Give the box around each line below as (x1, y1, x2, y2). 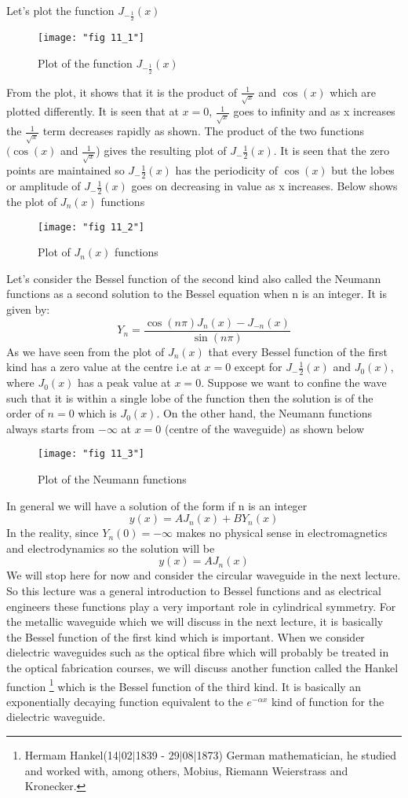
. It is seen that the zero (273, 142, 390, 159)
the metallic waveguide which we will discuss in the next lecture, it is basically (6, 613, 384, 630)
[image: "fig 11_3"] (38, 448, 145, 460)
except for (234, 359, 282, 375)
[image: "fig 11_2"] (38, 221, 145, 233)
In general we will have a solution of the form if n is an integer (6, 497, 308, 513)
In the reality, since (6, 524, 99, 541)
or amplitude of (6, 178, 81, 194)
